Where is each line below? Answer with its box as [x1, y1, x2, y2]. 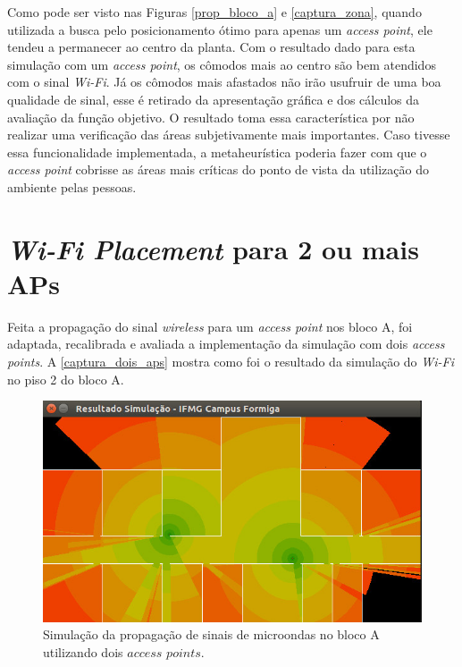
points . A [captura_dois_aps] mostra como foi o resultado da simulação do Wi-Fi [7, 352, 454, 371]
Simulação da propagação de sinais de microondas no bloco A [43, 625, 380, 644]
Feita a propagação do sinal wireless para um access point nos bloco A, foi [7, 317, 413, 335]
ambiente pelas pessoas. [7, 177, 137, 196]
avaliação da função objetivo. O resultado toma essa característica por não [7, 107, 415, 126]
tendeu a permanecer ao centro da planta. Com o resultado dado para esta [7, 38, 416, 56]
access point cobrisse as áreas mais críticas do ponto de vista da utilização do [7, 160, 429, 179]
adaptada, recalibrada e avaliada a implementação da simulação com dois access [7, 334, 445, 353]
